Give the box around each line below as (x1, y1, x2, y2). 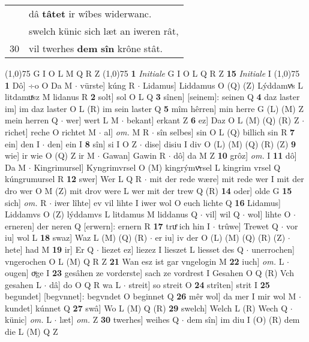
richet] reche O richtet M (5, 125, 97, 138)
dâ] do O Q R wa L (49, 278, 121, 290)
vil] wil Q (205, 208, 240, 220)
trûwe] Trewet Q (218, 219, 278, 232)
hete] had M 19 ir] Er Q (5, 243, 94, 255)
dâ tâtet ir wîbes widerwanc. (29, 7, 152, 20)
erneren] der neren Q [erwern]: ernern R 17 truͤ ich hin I (5, 219, 211, 232)
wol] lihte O (247, 208, 291, 220)
